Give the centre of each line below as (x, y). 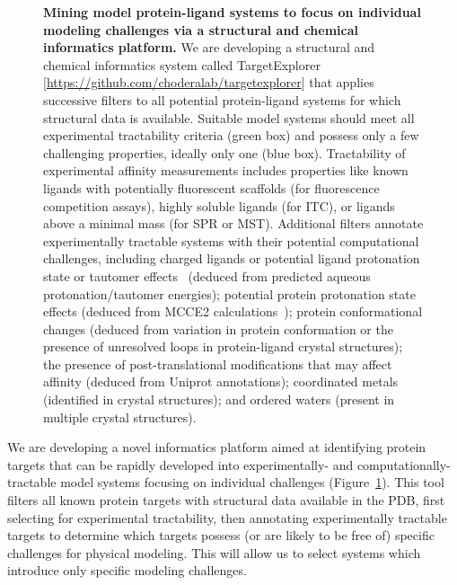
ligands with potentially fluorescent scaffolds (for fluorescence (211, 187)
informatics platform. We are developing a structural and (209, 47)
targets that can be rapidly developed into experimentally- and (180, 464)
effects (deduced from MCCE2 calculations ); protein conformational (233, 311)
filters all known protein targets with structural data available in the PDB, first (226, 500)
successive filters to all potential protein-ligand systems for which (222, 99)
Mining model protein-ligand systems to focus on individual (232, 12)
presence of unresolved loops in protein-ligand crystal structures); (223, 346)
